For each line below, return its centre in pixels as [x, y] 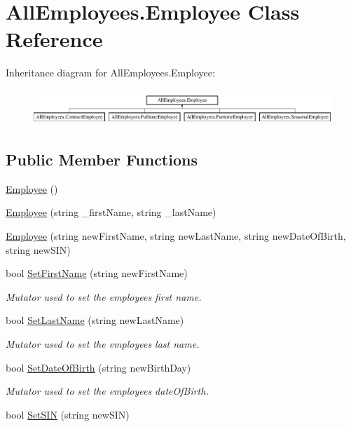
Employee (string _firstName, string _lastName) [111, 212]
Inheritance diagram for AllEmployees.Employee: [110, 73]
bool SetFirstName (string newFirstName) [97, 273]
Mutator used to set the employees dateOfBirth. [107, 391]
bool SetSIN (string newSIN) [68, 414]
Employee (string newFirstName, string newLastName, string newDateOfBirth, [176, 236]
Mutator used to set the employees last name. [103, 343]
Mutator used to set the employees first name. [104, 296]
